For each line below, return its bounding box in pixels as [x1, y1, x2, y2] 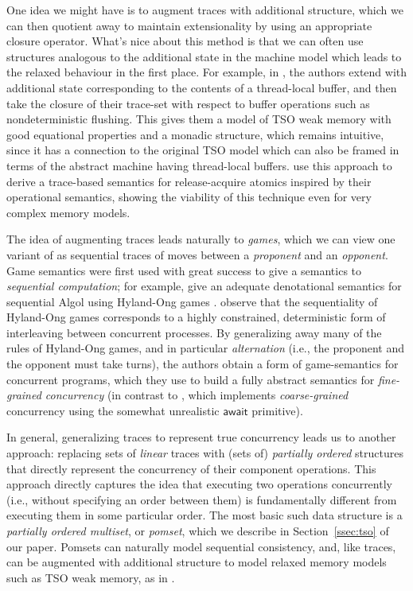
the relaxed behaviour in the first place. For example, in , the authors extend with [6, 64, 407, 80]
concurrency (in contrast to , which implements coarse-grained [45, 387, 349, 403]
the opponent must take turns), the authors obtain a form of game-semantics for [6, 356, 399, 372]
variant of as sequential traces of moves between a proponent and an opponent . [6, 246, 388, 262]
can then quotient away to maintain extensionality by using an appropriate [6, 17, 372, 33]
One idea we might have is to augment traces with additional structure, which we [6, 2, 403, 17]
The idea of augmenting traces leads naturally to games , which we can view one [6, 231, 395, 247]
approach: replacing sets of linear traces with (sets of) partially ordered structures [6, 445, 403, 461]
